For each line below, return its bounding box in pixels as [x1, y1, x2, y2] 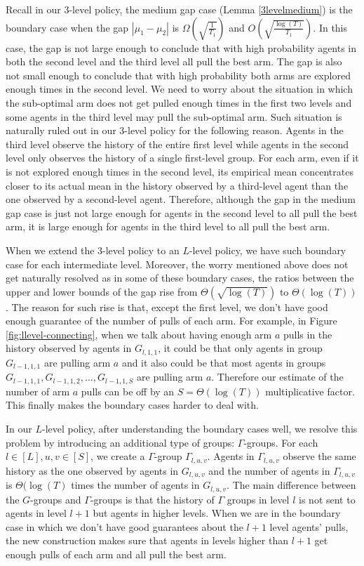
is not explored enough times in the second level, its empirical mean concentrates [6, 164, 353, 178]
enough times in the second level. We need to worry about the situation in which [6, 81, 353, 96]
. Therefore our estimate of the [211, 369, 344, 384]
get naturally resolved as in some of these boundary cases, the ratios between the [6, 270, 354, 285]
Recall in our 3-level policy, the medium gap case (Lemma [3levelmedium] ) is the [6, 2, 353, 16]
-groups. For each [243, 435, 318, 449]
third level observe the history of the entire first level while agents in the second [6, 136, 349, 151]
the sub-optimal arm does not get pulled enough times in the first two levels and [6, 95, 352, 110]
